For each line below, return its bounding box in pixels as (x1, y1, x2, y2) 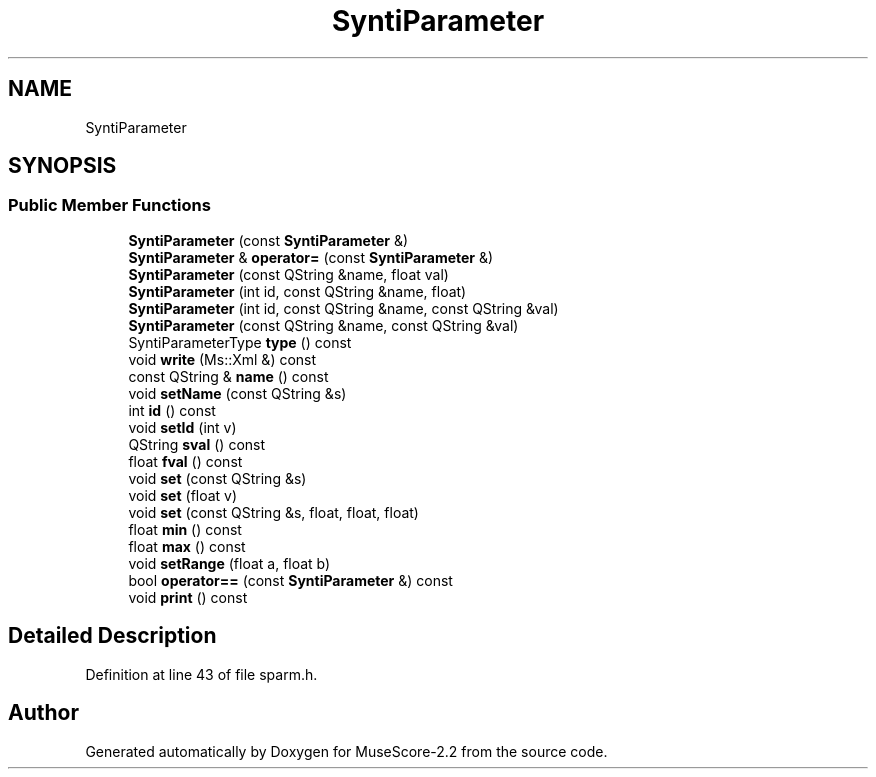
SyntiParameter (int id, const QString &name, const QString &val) (128, 299, 559, 317)
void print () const (128, 588, 248, 606)
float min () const (128, 520, 242, 538)
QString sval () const (128, 435, 266, 453)
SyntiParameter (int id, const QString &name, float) (128, 282, 467, 300)
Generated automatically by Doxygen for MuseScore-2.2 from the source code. (85, 742, 608, 760)
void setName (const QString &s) (128, 384, 347, 402)
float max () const (128, 537, 246, 555)
